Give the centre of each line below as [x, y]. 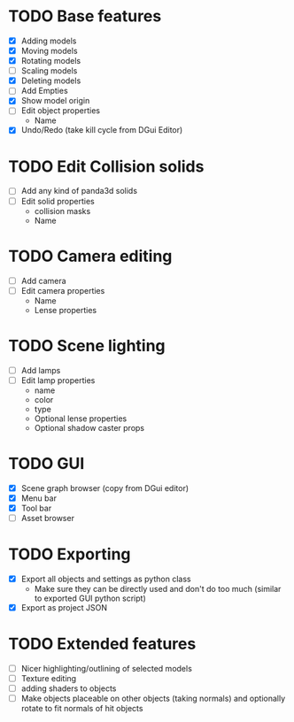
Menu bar [39, 498]
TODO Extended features [102, 644]
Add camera [44, 280]
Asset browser [47, 518]
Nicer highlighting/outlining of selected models [106, 668]
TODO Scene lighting [87, 346]
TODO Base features [85, 16]
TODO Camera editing [90, 256]
